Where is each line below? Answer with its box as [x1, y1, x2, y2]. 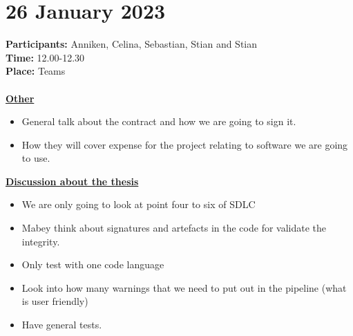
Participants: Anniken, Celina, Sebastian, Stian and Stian [6, 37, 258, 51]
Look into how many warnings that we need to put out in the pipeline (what [21, 280, 347, 295]
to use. [21, 151, 50, 165]
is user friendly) [21, 294, 88, 308]
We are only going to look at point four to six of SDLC [21, 197, 256, 212]
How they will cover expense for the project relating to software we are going [21, 137, 348, 151]
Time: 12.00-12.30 [6, 50, 85, 64]
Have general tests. [21, 317, 102, 332]
